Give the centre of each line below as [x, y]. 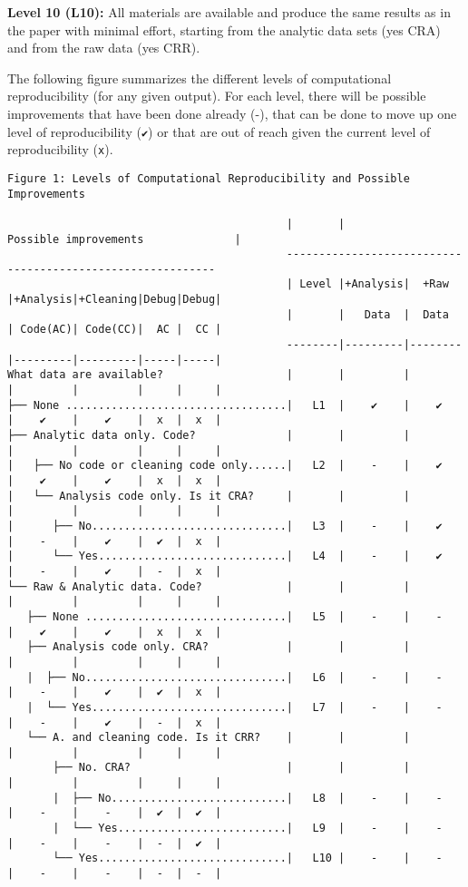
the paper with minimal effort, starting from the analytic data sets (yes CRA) [224, 29]
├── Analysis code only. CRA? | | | [218, 647]
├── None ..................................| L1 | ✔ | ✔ [225, 405]
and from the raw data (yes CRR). [104, 48]
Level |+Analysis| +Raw [374, 284]
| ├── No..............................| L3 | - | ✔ [225, 526]
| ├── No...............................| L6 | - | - [234, 677]
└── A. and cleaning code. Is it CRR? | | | [218, 738]
